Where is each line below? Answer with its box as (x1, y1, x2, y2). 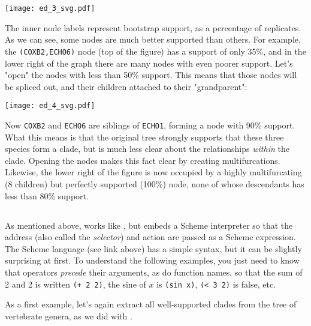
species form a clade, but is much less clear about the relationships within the (5, 142, 289, 155)
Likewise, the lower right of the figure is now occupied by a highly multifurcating (5, 166, 302, 178)
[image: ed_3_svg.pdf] (5, 4, 95, 13)
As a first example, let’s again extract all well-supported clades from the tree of (5, 298, 297, 310)
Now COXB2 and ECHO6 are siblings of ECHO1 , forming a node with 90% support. (5, 118, 295, 131)
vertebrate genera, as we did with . (5, 309, 132, 322)
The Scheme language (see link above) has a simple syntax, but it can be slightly (5, 242, 302, 255)
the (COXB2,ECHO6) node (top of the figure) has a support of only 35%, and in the (5, 44, 306, 57)
